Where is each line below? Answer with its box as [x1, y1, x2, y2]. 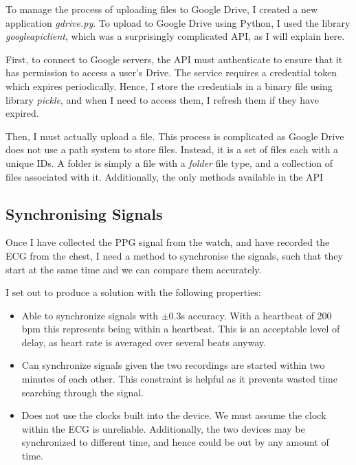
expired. [5, 106, 39, 120]
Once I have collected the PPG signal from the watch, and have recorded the [5, 235, 330, 249]
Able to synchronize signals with [21, 308, 159, 322]
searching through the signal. [21, 385, 144, 399]
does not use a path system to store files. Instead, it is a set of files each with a [5, 142, 339, 157]
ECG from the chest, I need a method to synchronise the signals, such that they [5, 248, 343, 262]
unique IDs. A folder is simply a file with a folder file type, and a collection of [5, 155, 333, 170]
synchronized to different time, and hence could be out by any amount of [21, 435, 329, 449]
